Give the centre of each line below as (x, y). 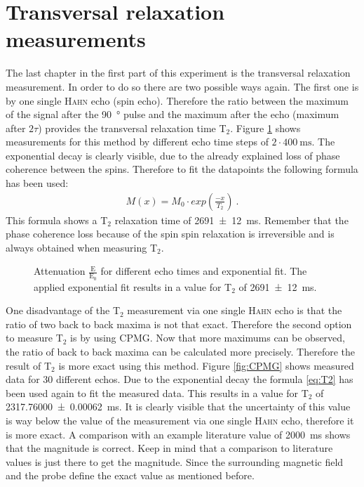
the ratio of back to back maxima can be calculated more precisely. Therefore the (181, 352)
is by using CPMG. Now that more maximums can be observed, (208, 338)
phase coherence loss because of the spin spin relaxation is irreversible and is (170, 234)
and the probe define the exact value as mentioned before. (130, 475)
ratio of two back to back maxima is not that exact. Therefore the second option (179, 324)
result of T (29, 365)
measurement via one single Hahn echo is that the (235, 310)
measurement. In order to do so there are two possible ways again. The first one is (182, 86)
